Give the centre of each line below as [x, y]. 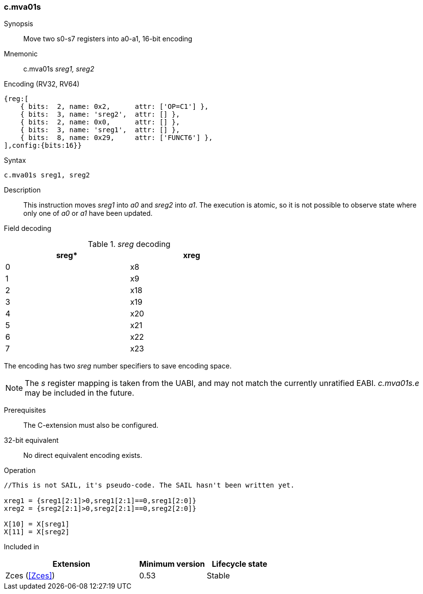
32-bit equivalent [31, 440]
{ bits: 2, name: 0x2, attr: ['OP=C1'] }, [114, 107]
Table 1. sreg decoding [129, 244]
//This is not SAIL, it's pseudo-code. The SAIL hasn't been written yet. [149, 485]
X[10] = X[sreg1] [37, 524]
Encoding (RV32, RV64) [42, 84]
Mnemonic [21, 54]
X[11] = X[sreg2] [37, 532]
